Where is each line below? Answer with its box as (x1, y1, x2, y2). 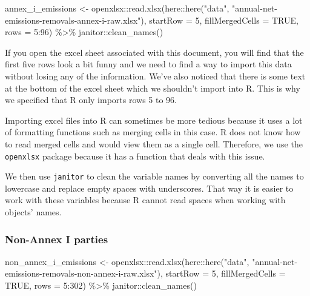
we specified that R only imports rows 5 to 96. (5, 93, 177, 106)
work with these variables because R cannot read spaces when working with (5, 193, 286, 206)
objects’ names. (5, 206, 62, 218)
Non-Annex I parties (5, 231, 108, 246)
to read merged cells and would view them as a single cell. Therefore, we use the (5, 137, 303, 150)
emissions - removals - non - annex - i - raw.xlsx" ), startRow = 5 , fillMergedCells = (5, 267, 286, 280)
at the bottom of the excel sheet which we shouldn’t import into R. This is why (5, 81, 300, 94)
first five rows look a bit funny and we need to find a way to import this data (5, 58, 292, 70)
